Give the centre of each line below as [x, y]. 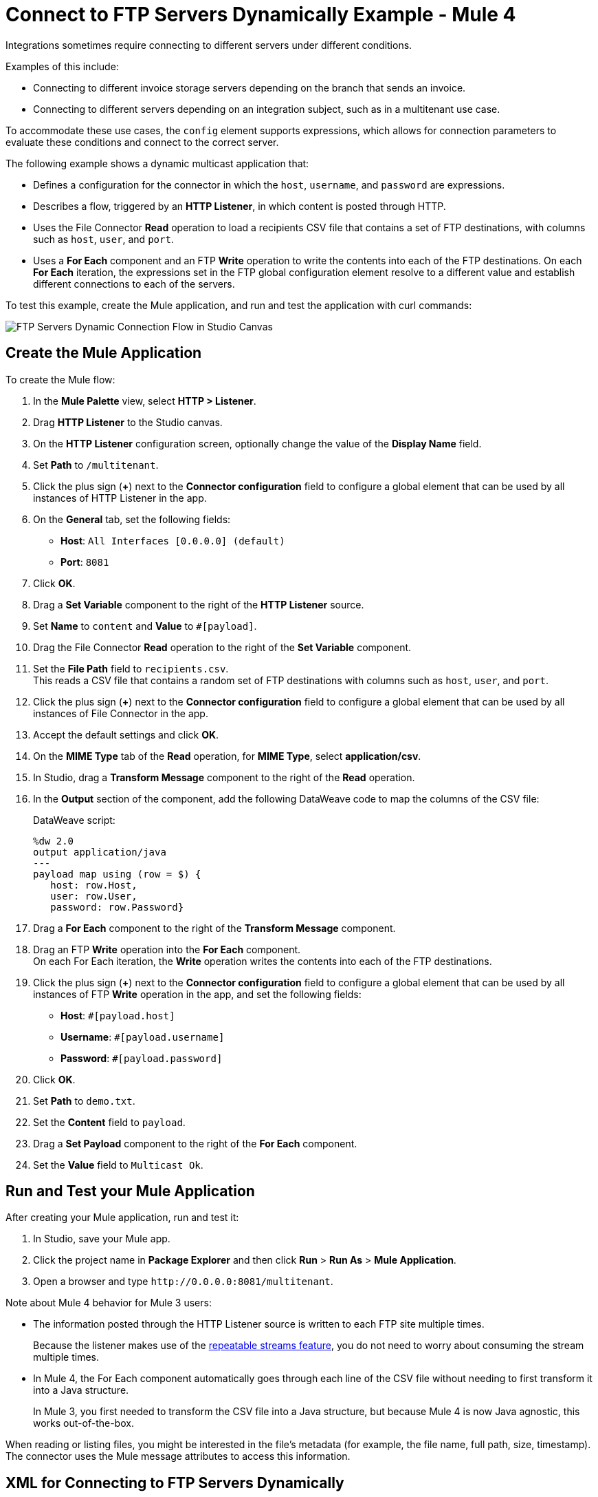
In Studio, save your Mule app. [102, 1239]
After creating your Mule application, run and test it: [122, 1218]
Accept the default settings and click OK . [126, 734]
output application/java [100, 852]
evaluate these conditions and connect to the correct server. [142, 142]
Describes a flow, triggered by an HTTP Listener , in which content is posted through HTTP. [240, 206]
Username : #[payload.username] [143, 1037]
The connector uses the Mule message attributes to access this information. [178, 1456]
